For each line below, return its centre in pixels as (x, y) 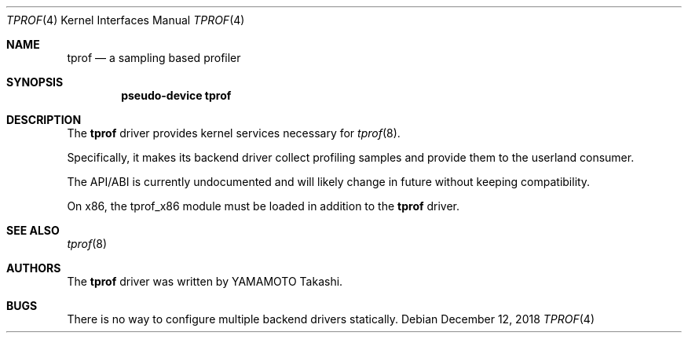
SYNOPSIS (35, 82)
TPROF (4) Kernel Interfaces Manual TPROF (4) (126, 20)
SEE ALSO (33, 230)
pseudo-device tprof (176, 95)
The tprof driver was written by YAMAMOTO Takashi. (205, 281)
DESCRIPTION (44, 120)
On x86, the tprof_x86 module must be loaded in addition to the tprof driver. (263, 206)
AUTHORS (34, 268)
